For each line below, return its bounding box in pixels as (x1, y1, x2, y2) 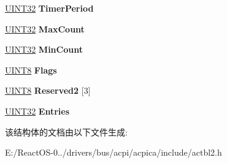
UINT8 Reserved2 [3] (5, 84, 91, 97)
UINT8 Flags (5, 63, 57, 76)
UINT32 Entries (5, 104, 70, 117)
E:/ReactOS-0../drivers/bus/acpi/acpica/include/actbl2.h (5, 146, 222, 159)
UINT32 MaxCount (5, 22, 85, 35)
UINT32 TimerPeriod (5, 2, 94, 14)
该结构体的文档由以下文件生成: (5, 125, 128, 138)
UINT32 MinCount (5, 43, 83, 56)
